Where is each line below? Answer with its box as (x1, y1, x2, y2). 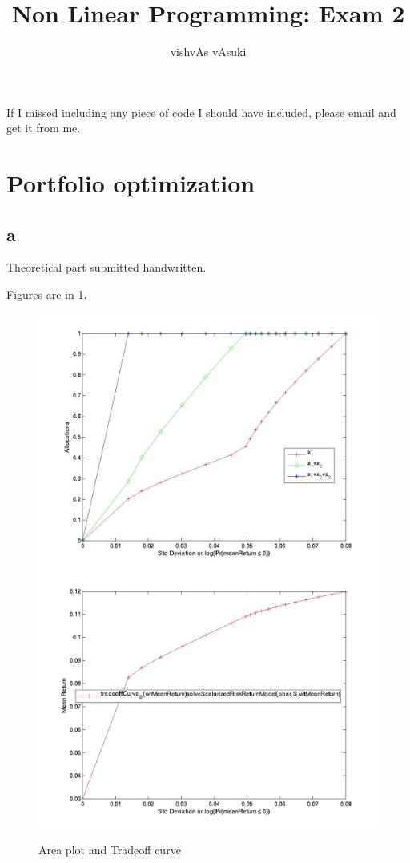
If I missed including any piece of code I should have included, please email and (6, 103, 396, 120)
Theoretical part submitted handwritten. (6, 259, 207, 276)
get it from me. (6, 119, 81, 136)
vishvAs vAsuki (170, 43, 247, 60)
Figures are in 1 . (6, 286, 87, 303)
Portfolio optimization (6, 167, 255, 200)
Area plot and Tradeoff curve (38, 841, 181, 857)
